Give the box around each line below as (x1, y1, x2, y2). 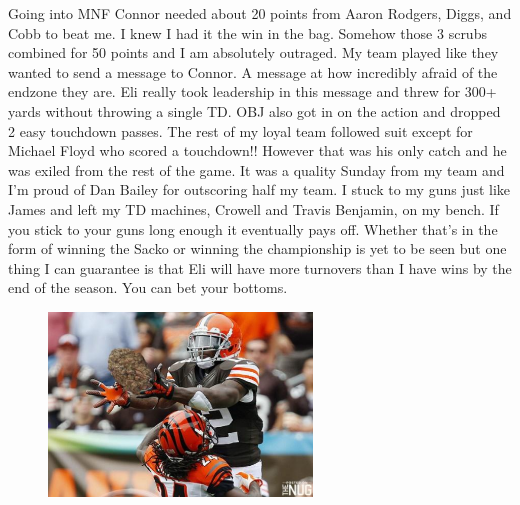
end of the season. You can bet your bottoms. (8, 277, 288, 298)
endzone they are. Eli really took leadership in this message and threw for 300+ (8, 81, 497, 102)
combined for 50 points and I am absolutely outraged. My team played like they (8, 42, 499, 63)
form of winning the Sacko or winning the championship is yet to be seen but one (8, 238, 507, 259)
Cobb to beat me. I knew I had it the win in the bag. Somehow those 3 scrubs (8, 22, 487, 43)
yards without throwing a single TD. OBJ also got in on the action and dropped (8, 100, 501, 121)
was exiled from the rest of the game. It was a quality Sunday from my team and (8, 159, 505, 180)
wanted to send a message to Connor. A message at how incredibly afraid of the (8, 61, 498, 82)
